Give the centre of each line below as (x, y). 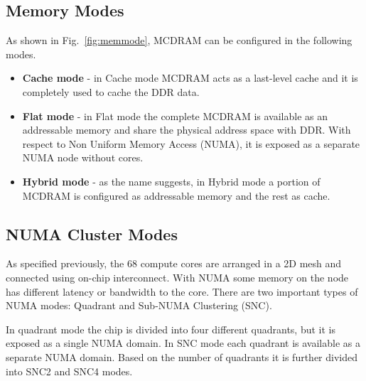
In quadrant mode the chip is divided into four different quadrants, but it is (171, 329)
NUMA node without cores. (83, 157)
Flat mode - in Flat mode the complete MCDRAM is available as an (175, 116)
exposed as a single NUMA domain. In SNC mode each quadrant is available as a (183, 343)
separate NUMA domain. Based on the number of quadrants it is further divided (182, 356)
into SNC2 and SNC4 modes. (69, 371)
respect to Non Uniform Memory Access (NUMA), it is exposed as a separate (191, 143)
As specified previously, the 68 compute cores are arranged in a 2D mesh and (174, 263)
